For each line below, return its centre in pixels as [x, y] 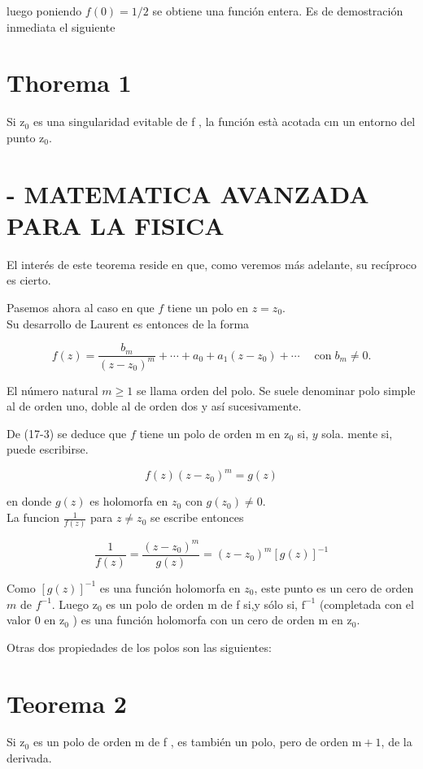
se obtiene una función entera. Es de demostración [278, 11]
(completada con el [366, 604]
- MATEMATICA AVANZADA [188, 193]
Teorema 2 [67, 703]
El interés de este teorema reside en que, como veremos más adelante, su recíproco [211, 264]
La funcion [33, 517]
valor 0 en [31, 620]
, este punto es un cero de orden [334, 587]
